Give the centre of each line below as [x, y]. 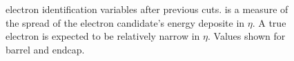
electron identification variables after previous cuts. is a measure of [147, 9]
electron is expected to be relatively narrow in [103, 36]
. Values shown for [247, 36]
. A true [269, 22]
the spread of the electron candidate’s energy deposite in [125, 22]
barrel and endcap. [45, 49]
